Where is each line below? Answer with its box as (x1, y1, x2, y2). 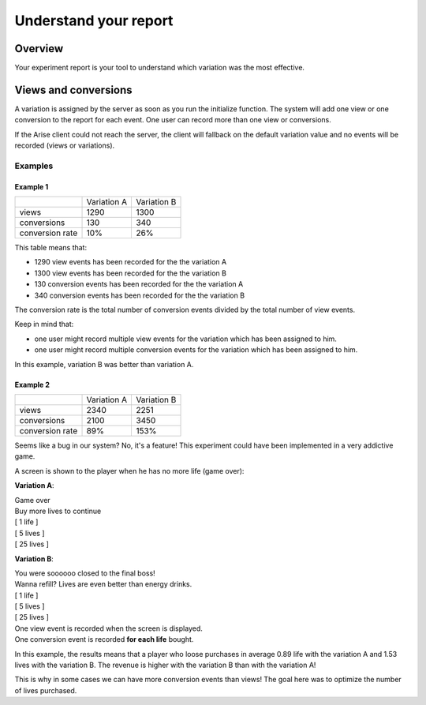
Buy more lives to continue (14, 506, 102, 516)
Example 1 (14, 182, 49, 191)
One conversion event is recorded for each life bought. (14, 635, 194, 644)
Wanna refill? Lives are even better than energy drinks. (14, 579, 192, 589)
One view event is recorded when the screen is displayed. (14, 624, 203, 633)
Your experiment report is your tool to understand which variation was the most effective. (14, 63, 305, 73)
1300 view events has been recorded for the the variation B (34, 268, 226, 278)
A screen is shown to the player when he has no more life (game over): (14, 466, 245, 475)
